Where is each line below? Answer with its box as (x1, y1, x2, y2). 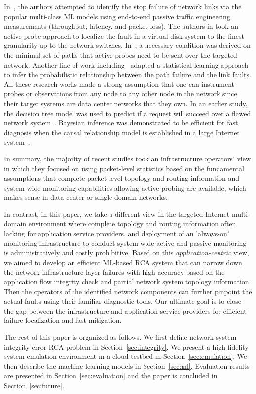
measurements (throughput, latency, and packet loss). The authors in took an (4, 21, 238, 31)
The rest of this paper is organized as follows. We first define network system (4, 332, 237, 342)
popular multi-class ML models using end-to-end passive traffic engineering (4, 11, 230, 21)
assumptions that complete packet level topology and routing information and (4, 173, 240, 183)
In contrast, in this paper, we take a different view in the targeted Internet (4, 208, 230, 219)
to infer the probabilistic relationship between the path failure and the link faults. (4, 69, 251, 79)
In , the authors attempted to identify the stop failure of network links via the (4, 1, 242, 11)
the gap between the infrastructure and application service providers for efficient (4, 305, 247, 315)
